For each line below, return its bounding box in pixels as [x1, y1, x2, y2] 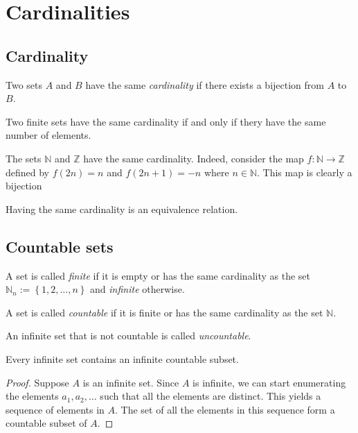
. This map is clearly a [257, 164, 352, 179]
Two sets [6, 77, 43, 92]
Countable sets [6, 235, 114, 257]
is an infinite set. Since [82, 375, 179, 389]
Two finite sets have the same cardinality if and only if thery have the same [6, 114, 326, 128]
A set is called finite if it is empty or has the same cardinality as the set [6, 268, 310, 282]
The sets [6, 151, 42, 165]
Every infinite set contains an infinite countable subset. [6, 351, 239, 366]
